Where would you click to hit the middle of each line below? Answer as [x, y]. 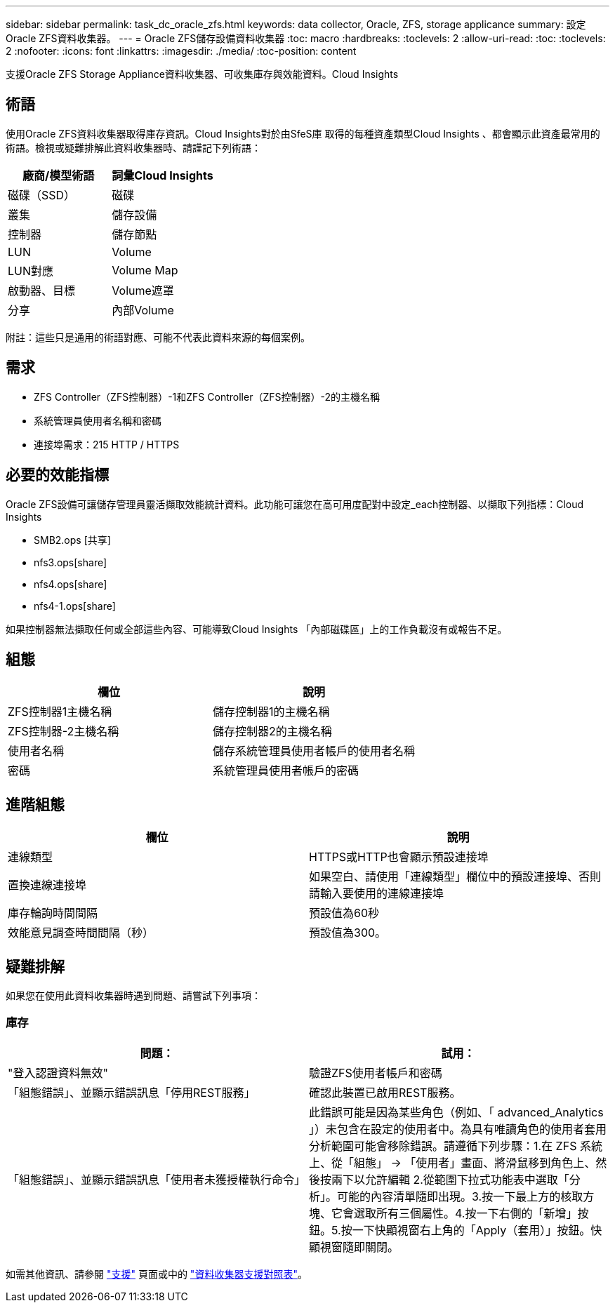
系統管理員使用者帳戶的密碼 [286, 771]
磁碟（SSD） [42, 195]
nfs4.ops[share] [71, 584]
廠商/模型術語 [59, 175]
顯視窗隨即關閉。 [354, 1247]
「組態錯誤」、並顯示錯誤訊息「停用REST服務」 [132, 1092]
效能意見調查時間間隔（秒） [81, 933]
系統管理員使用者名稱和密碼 [98, 420]
